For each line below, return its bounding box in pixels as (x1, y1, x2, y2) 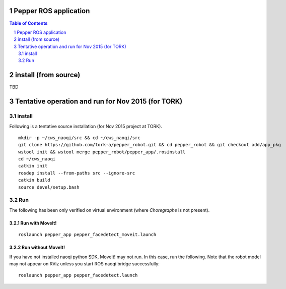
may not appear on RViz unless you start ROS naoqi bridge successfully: (9, 260, 160, 267)
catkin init (18, 163, 48, 169)
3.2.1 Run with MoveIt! (9, 220, 57, 226)
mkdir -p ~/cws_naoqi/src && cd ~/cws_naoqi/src (18, 135, 140, 141)
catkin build (18, 177, 50, 183)
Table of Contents (9, 20, 48, 26)
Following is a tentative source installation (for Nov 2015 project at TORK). (9, 123, 162, 129)
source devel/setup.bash (18, 184, 80, 190)
